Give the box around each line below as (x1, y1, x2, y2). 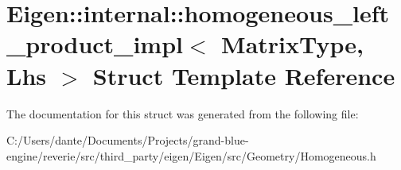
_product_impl (6, 28, 184, 60)
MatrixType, (221, 28, 364, 60)
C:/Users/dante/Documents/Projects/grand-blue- (6, 132, 249, 149)
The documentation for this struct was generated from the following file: (6, 105, 359, 122)
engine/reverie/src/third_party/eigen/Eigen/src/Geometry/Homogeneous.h (6, 147, 376, 164)
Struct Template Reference (92, 59, 395, 91)
